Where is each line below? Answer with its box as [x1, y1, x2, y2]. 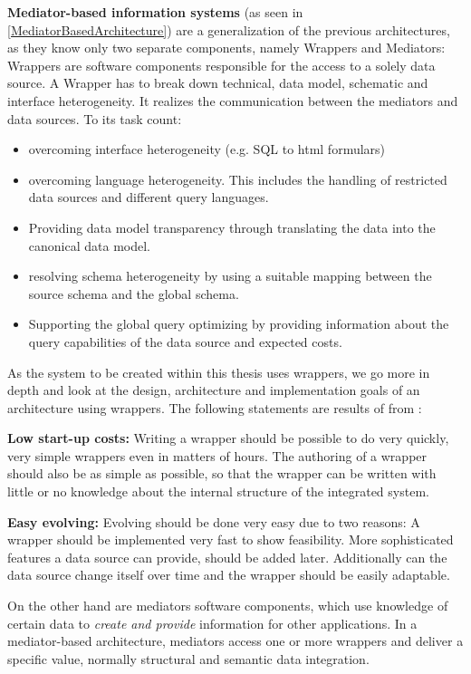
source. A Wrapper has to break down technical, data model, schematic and [7, 73, 428, 92]
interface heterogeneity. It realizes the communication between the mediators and [7, 91, 458, 110]
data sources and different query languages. [28, 188, 269, 207]
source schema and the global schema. [28, 284, 239, 303]
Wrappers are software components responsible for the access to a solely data [7, 55, 436, 74]
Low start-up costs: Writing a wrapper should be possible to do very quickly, [7, 428, 449, 448]
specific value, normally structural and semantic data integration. [7, 649, 370, 668]
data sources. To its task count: [7, 109, 182, 128]
